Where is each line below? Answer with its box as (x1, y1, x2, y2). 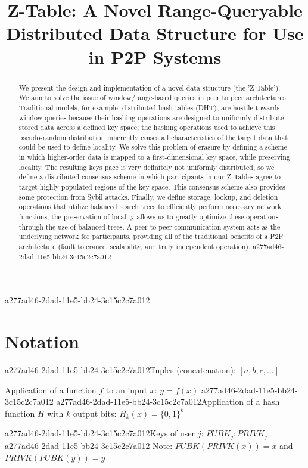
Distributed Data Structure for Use (6, 21, 304, 45)
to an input (105, 383, 148, 396)
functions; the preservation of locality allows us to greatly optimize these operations (18, 212, 279, 222)
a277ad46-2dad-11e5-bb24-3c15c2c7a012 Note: (5, 439, 173, 451)
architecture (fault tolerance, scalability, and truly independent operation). (18, 241, 251, 252)
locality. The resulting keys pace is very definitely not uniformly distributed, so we (18, 162, 275, 172)
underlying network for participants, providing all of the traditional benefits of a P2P (18, 231, 284, 241)
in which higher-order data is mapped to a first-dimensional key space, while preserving (18, 152, 290, 162)
